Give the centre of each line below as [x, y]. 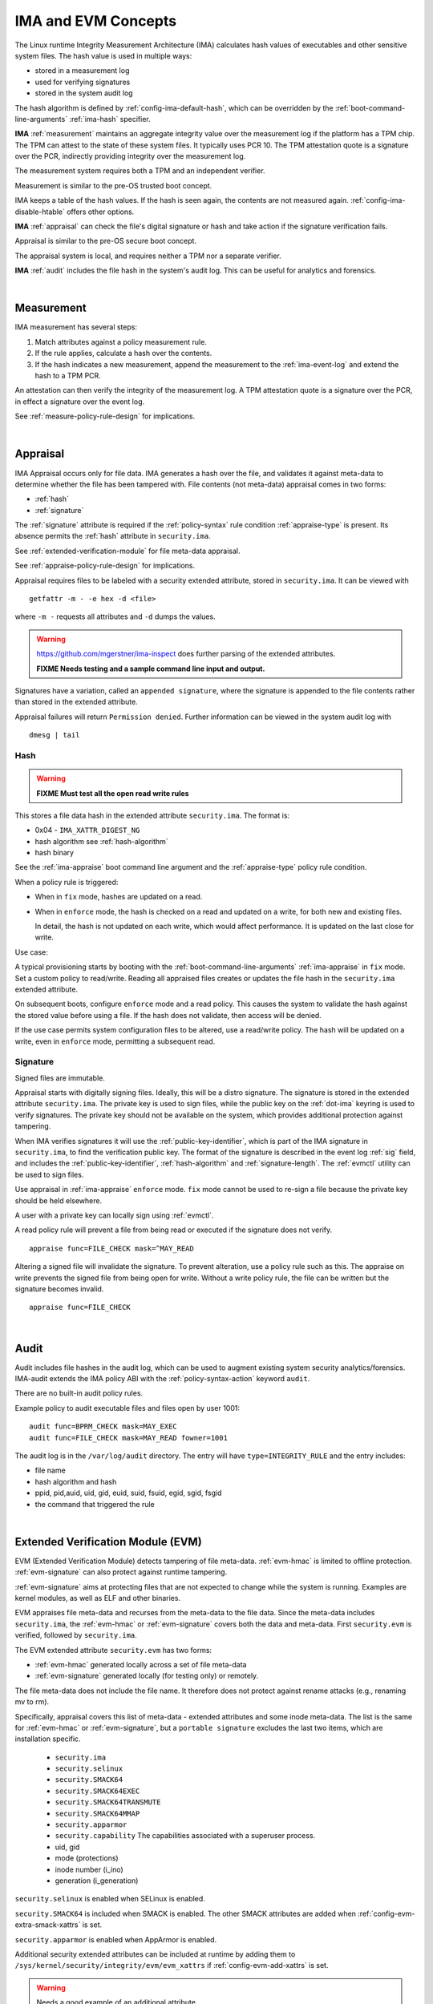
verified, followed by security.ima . [76, 1635]
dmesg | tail [55, 735]
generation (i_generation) [97, 1881]
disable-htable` [40, 212]
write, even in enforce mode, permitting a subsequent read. [115, 1041]
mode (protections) [87, 1858]
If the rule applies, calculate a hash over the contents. [123, 354]
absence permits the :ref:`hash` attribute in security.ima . [113, 536]
